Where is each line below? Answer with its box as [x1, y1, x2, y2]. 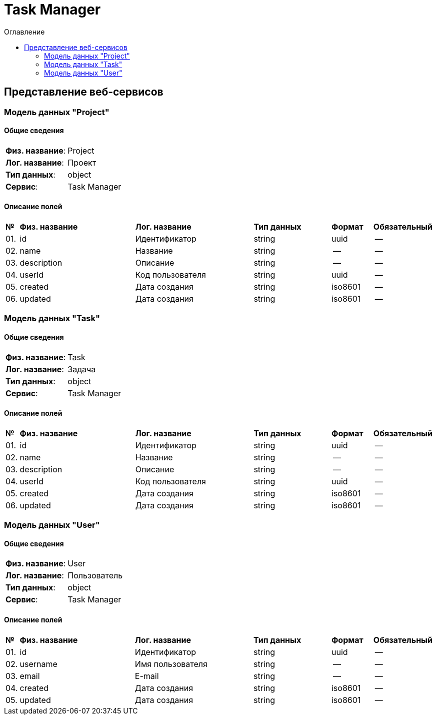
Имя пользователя [134, 658, 207, 669]
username [19, 658, 57, 669]
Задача [67, 364, 96, 374]
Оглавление [4, 27, 45, 36]
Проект [67, 157, 96, 168]
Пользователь [67, 570, 123, 581]
